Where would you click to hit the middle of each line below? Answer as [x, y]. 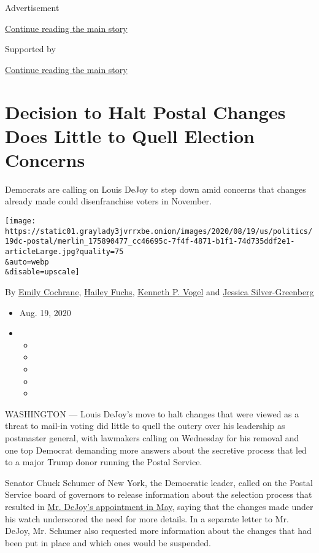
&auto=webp [27, 262]
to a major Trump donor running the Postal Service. [104, 462]
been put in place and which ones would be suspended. [108, 542]
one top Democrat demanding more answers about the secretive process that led [156, 450]
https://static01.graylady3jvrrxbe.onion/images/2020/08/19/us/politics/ [159, 231]
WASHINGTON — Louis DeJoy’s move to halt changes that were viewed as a [152, 413]
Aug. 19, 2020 [45, 312]
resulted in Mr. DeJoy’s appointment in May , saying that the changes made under [159, 506]
